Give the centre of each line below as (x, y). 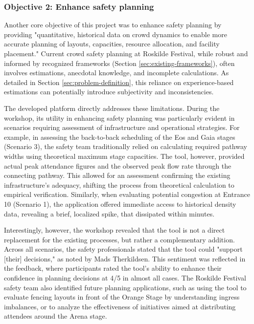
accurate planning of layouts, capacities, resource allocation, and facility (112, 44)
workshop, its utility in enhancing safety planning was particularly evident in (119, 118)
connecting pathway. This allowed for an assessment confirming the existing (117, 175)
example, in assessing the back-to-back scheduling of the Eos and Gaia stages (120, 137)
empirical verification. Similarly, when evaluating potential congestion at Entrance (127, 194)
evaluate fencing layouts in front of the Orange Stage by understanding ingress (122, 297)
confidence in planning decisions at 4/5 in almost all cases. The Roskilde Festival (125, 278)
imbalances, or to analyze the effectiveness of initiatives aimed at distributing (120, 306)
